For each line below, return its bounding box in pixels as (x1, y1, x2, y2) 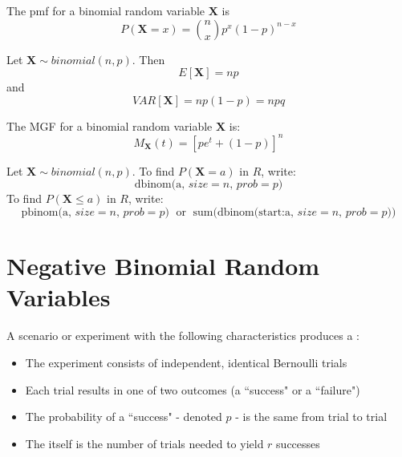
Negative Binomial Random (6, 249, 320, 282)
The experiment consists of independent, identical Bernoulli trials (25, 354, 347, 370)
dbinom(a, (134, 179, 185, 191)
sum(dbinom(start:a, (193, 207, 294, 219)
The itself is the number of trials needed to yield (25, 435, 264, 451)
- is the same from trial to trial (235, 408, 388, 425)
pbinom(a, (21, 207, 71, 219)
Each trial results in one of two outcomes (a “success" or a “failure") (25, 381, 360, 398)
